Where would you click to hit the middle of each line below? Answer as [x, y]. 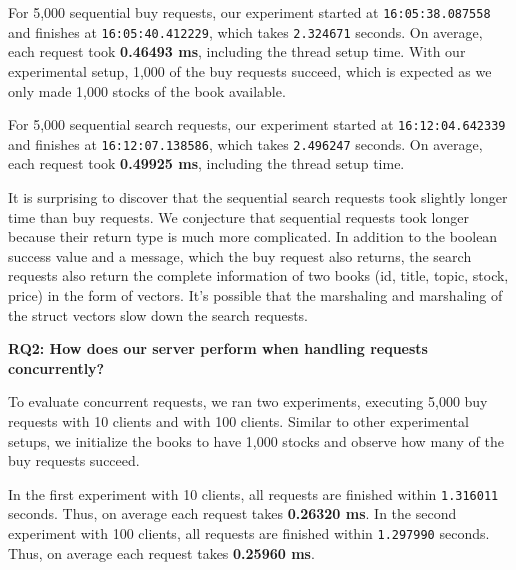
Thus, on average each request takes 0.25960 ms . [161, 552]
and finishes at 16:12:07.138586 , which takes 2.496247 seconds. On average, [245, 143]
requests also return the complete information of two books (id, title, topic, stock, [258, 275]
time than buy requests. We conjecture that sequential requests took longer [238, 216]
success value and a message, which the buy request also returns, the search [240, 255]
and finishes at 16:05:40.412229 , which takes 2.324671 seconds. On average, [245, 31]
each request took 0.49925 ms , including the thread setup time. [206, 163]
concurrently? [56, 367]
